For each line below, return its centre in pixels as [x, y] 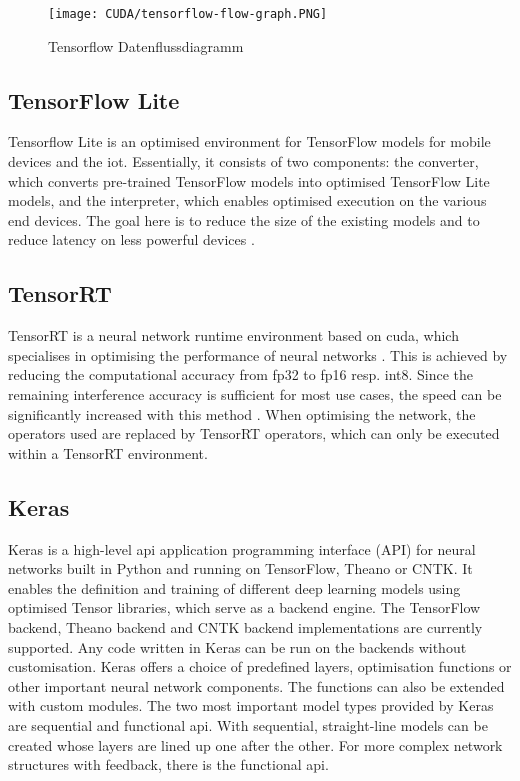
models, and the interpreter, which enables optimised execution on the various [247, 200]
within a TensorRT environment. [108, 452]
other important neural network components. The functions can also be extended [256, 685]
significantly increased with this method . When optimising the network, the [242, 413]
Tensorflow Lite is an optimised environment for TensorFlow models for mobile [249, 141]
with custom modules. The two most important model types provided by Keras [251, 705]
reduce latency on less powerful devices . [131, 239]
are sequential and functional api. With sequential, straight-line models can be [248, 724]
